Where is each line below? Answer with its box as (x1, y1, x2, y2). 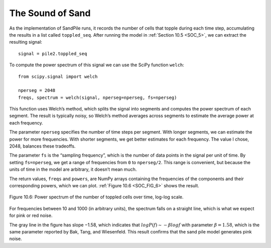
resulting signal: (9, 39, 43, 45)
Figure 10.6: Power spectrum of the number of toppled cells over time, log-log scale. (9, 194, 184, 200)
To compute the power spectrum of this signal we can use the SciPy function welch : (9, 62, 184, 68)
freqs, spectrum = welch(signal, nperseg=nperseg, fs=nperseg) (18, 94, 177, 100)
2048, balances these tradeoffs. (9, 143, 76, 149)
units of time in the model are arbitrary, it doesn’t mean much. (9, 166, 137, 173)
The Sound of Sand (9, 8, 91, 19)
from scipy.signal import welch (18, 73, 98, 79)
